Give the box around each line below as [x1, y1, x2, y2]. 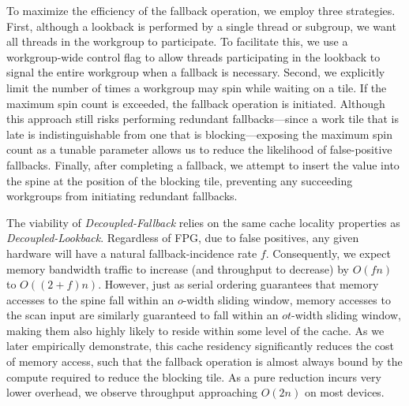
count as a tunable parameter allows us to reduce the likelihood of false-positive [6, 141, 392, 158]
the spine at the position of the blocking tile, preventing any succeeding [6, 172, 353, 188]
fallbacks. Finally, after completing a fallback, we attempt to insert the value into [6, 156, 400, 173]
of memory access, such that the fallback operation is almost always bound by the [6, 353, 403, 370]
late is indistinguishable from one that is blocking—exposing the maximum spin [6, 125, 392, 142]
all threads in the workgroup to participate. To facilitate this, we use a [6, 33, 348, 50]
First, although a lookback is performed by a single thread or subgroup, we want [6, 17, 396, 34]
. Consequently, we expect [265, 244, 391, 261]
